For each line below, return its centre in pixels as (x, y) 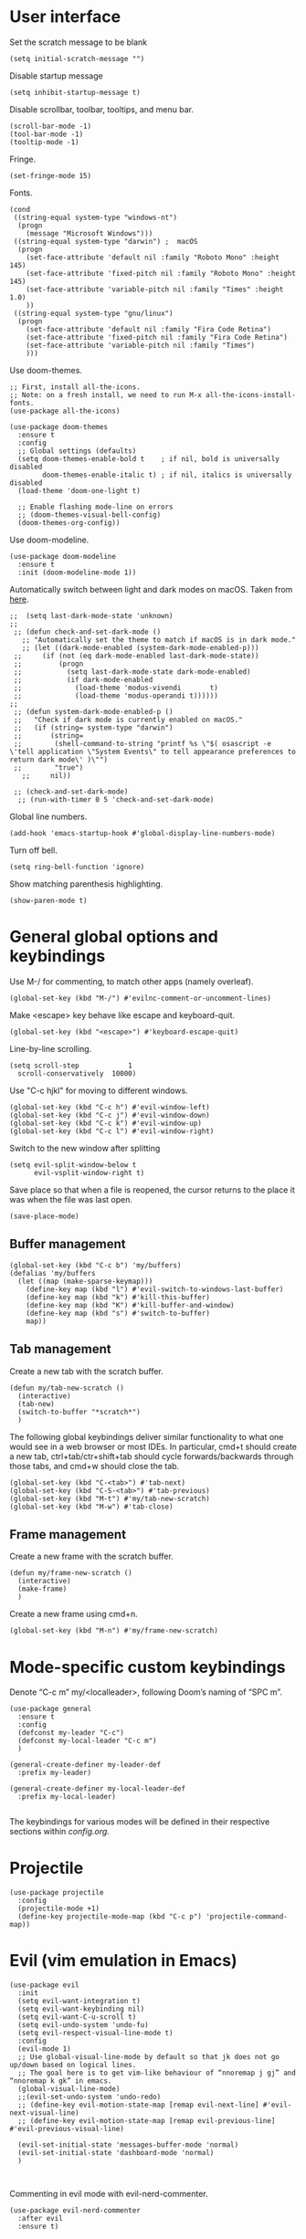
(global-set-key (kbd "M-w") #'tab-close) (91, 1507)
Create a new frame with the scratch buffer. (91, 1556)
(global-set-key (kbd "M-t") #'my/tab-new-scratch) (110, 1498)
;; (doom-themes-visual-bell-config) (90, 515)
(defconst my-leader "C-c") (71, 1733)
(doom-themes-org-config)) (69, 522)
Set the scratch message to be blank (79, 42)
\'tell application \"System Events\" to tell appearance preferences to (153, 752)
